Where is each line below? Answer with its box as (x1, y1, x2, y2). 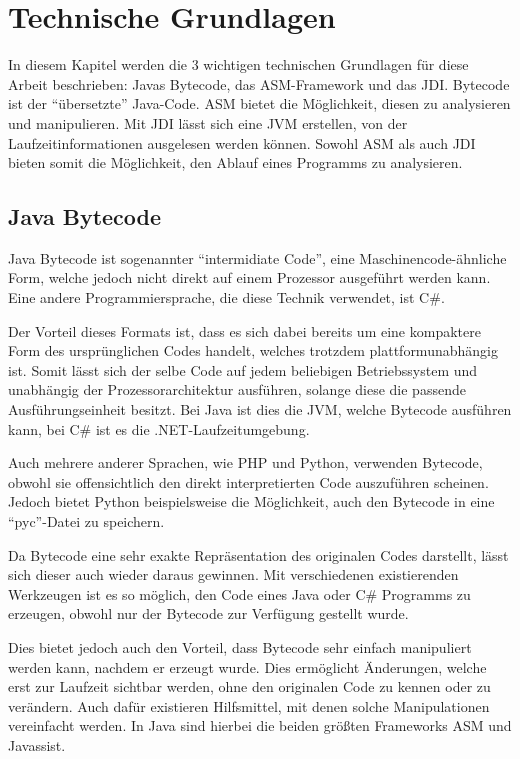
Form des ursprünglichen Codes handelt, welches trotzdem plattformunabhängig (8, 340, 498, 361)
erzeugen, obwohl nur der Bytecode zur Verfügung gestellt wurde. (8, 603, 409, 624)
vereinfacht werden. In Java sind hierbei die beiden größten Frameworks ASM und (8, 715, 512, 736)
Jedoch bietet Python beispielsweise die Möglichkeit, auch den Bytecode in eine (8, 491, 495, 512)
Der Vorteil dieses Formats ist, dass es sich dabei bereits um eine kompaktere (8, 320, 481, 341)
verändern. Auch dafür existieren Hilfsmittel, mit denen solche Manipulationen (8, 695, 490, 716)
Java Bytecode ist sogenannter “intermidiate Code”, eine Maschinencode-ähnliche (8, 247, 507, 268)
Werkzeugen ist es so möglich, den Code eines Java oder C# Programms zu (8, 583, 471, 604)
